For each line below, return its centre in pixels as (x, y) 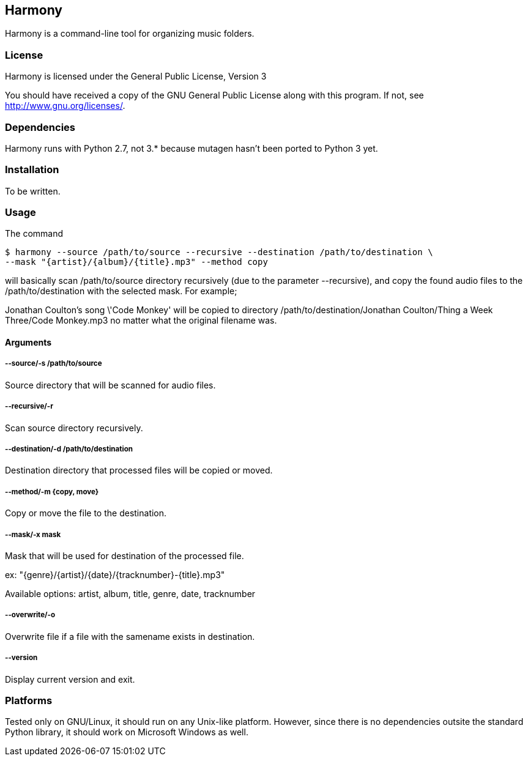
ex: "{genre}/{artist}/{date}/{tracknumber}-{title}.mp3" (115, 574)
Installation (32, 170)
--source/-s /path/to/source (54, 364)
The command (34, 234)
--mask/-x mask (33, 534)
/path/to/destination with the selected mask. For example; (121, 291)
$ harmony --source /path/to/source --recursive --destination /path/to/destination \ (219, 252)
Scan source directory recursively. (74, 428)
